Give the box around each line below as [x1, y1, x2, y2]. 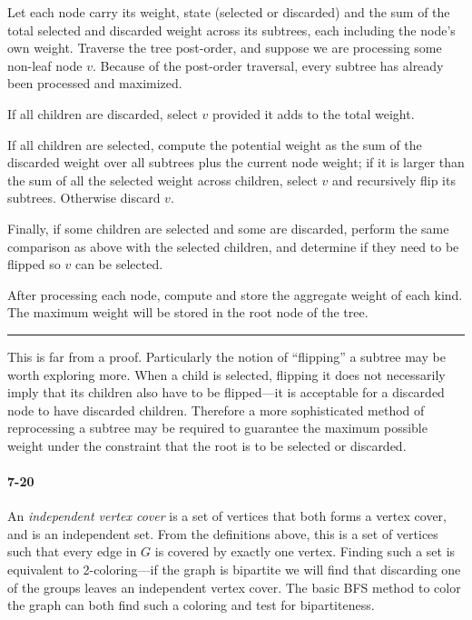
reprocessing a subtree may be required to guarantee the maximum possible [7, 418, 428, 437]
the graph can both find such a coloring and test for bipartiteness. [7, 595, 375, 615]
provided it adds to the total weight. [212, 104, 415, 123]
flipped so [7, 255, 61, 274]
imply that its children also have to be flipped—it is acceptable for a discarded [7, 383, 445, 402]
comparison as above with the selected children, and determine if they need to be [7, 236, 459, 255]
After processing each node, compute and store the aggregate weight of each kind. [7, 285, 463, 304]
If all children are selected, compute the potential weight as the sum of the [7, 135, 422, 154]
